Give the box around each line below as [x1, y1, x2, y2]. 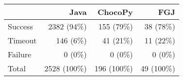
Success [8, 21, 33, 32]
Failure [8, 49, 32, 60]
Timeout [8, 35, 37, 46]
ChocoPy [97, 6, 133, 17]
